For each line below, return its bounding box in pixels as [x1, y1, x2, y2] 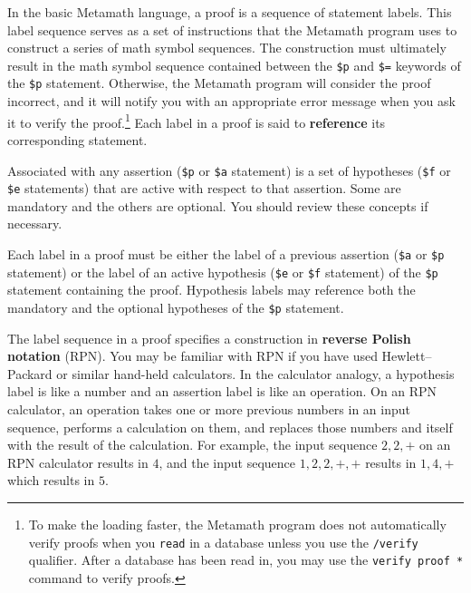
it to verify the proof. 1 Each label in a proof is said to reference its [7, 110, 386, 131]
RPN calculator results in [7, 452, 149, 471]
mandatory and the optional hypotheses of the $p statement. [7, 297, 344, 316]
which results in [7, 471, 95, 490]
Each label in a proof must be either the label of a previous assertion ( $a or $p [7, 245, 445, 264]
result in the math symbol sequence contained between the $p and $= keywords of [7, 55, 461, 74]
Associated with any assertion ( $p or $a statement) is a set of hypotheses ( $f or [7, 160, 451, 180]
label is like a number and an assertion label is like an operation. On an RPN [7, 382, 437, 401]
